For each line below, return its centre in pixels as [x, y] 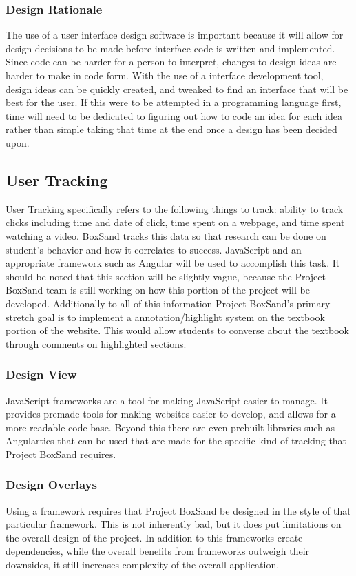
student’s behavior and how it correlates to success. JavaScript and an [154, 249]
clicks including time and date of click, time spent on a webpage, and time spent [175, 222]
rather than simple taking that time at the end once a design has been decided [171, 129]
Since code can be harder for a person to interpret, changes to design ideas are [171, 62]
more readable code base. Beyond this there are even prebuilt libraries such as [170, 427]
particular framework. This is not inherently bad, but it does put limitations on [174, 524]
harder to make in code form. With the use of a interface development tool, [165, 75]
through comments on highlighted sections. [96, 343]
